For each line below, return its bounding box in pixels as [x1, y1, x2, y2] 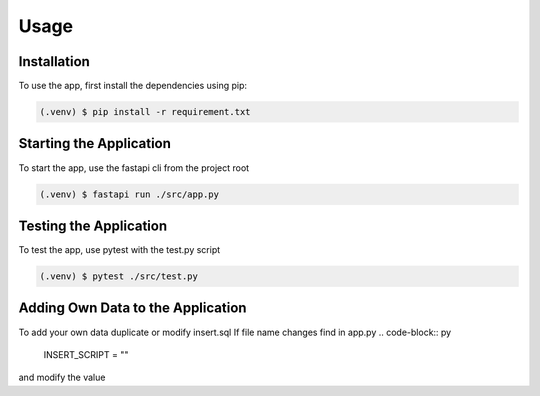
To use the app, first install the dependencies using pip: [18, 80, 248, 92]
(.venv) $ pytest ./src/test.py [39, 271, 199, 282]
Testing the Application [18, 217, 168, 234]
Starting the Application [18, 135, 172, 152]
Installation [18, 53, 90, 70]
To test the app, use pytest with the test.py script [18, 244, 221, 256]
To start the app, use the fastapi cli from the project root [18, 161, 250, 174]
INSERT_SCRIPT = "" [43, 348, 129, 360]
